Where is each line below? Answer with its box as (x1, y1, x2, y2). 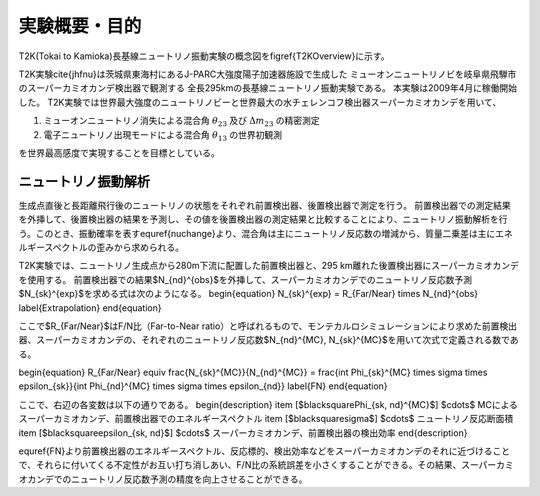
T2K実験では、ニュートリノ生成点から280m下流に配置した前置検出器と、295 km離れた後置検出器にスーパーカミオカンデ (18, 260, 519, 272)
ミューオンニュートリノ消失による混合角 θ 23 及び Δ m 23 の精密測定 (43, 115, 320, 129)
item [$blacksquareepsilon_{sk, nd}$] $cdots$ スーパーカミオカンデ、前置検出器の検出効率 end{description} (18, 426, 468, 439)
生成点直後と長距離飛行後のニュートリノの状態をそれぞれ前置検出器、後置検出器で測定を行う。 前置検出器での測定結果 (18, 199, 512, 211)
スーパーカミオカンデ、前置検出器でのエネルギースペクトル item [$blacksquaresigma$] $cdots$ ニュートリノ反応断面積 (18, 413, 514, 425)
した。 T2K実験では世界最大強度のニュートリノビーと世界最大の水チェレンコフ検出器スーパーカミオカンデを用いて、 (18, 96, 502, 108)
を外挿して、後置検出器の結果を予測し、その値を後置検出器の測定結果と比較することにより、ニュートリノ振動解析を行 (18, 213, 509, 225)
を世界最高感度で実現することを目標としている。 (18, 146, 220, 159)
